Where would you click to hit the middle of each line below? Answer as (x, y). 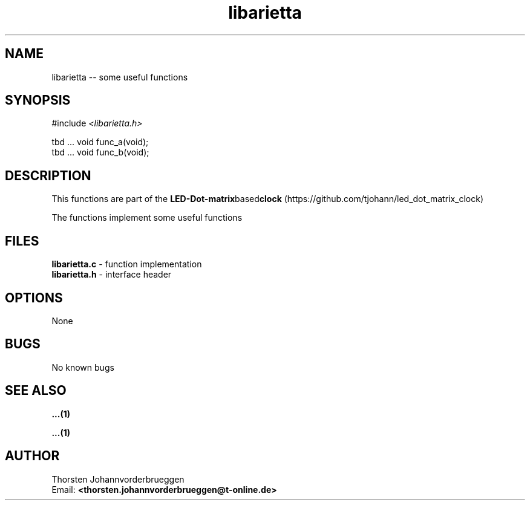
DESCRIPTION (48, 175)
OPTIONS (34, 298)
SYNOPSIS (38, 100)
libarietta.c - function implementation (127, 264)
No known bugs (83, 367)
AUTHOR (32, 456)
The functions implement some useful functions (147, 218)
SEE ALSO (36, 391)
